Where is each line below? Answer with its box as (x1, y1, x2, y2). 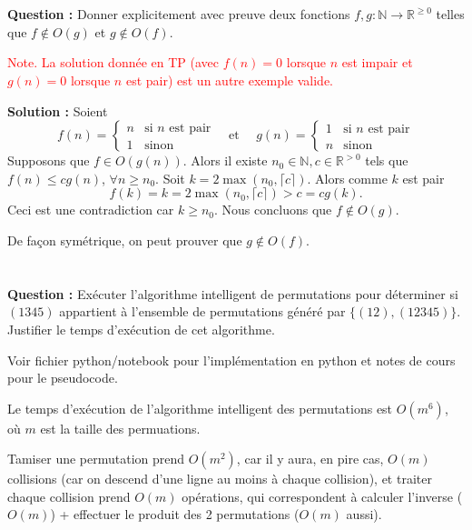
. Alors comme (307, 168, 388, 187)
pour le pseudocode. (7, 368, 118, 387)
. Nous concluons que (214, 200, 332, 219)
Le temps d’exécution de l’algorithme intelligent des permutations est (7, 398, 393, 417)
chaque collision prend (7, 486, 131, 505)
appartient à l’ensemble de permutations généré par (59, 302, 346, 321)
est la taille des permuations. (40, 418, 201, 437)
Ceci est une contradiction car (7, 200, 174, 219)
